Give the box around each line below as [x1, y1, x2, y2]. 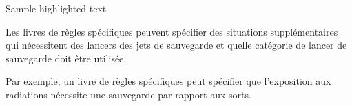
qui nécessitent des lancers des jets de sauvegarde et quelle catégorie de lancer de [6, 38, 347, 52]
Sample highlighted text [6, 1, 107, 15]
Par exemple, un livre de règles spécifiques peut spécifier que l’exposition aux [6, 74, 331, 88]
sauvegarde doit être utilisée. [6, 51, 127, 65]
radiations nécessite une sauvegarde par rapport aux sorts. [6, 87, 251, 101]
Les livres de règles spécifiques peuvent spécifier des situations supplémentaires [6, 24, 338, 38]
